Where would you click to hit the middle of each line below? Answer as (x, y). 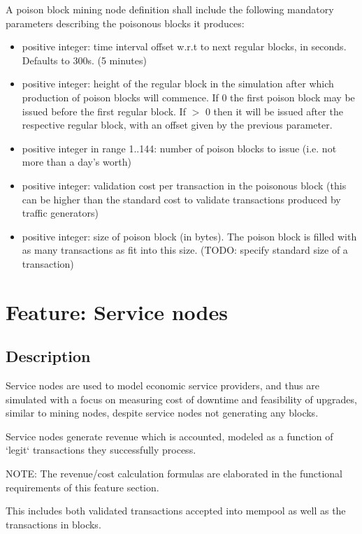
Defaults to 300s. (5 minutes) (84, 60)
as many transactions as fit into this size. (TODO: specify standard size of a (185, 250)
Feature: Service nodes (117, 311)
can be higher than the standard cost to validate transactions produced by (181, 199)
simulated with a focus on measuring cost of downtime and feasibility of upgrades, (181, 399)
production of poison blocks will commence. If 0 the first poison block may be (188, 97)
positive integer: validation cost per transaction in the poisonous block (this (184, 185)
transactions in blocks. (53, 524)
